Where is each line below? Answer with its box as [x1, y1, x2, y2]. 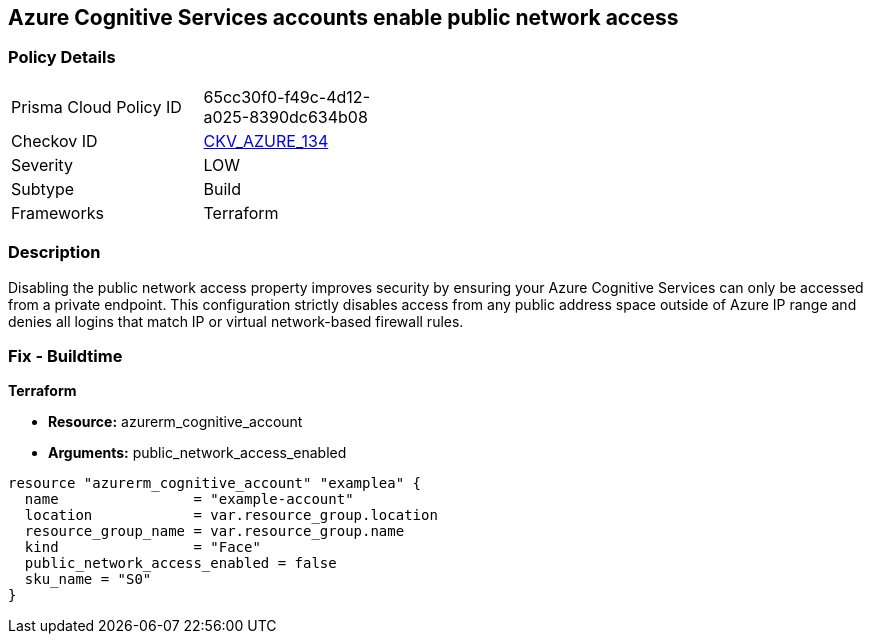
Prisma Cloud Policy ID [11, 96, 182, 117]
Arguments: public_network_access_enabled [48, 444, 347, 462]
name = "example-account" [24, 491, 354, 508]
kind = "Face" [24, 539, 261, 556]
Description [8, 242, 101, 263]
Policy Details [8, 47, 116, 68]
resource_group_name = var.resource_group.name [24, 523, 405, 540]
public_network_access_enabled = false [24, 555, 337, 572]
